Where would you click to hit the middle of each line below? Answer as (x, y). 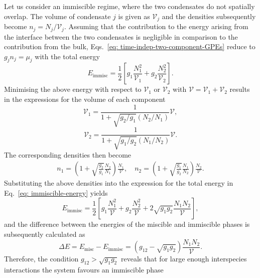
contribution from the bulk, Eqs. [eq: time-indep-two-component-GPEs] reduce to (130, 46)
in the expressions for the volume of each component (85, 99)
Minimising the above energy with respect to (73, 89)
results (240, 89)
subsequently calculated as (45, 234)
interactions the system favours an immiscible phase (84, 269)
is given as (134, 16)
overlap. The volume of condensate (57, 16)
